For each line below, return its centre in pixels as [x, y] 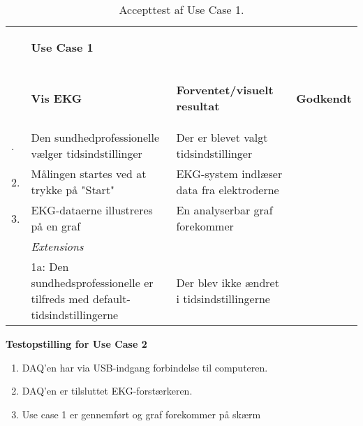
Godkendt [324, 98]
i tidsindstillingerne [223, 299]
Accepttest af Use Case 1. [181, 9]
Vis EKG [57, 98]
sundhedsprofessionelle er [92, 282]
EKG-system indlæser [229, 174]
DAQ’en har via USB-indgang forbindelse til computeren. [145, 367]
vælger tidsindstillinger [87, 153]
